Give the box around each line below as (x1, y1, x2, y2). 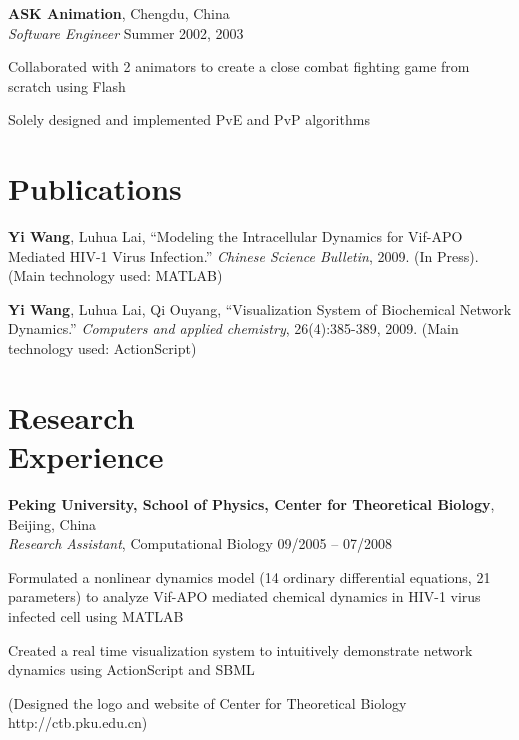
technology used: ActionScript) (8, 338, 197, 359)
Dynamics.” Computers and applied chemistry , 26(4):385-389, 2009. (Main (8, 318, 459, 339)
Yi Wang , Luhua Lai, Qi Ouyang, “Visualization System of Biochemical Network (8, 298, 512, 319)
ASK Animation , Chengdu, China (8, 3, 230, 23)
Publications (8, 168, 182, 209)
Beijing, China (8, 513, 97, 534)
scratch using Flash (8, 75, 126, 96)
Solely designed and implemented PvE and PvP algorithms (8, 109, 370, 130)
